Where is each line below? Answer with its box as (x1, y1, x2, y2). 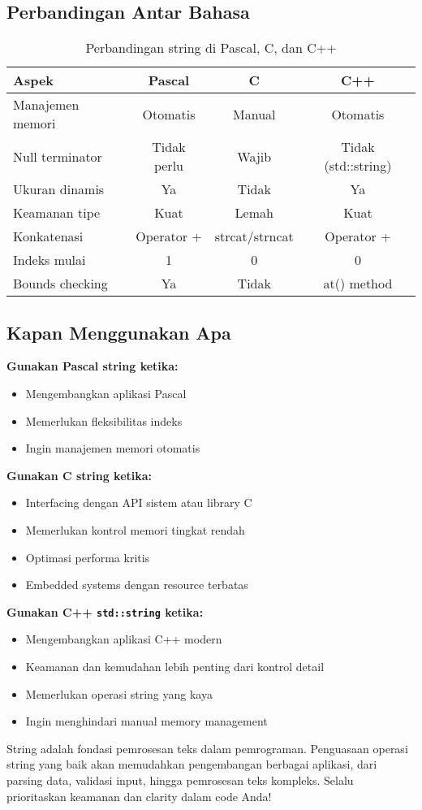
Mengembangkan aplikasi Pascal (25, 385, 187, 401)
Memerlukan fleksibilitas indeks (25, 412, 183, 429)
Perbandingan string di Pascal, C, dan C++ (85, 38, 337, 58)
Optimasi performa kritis (25, 548, 150, 565)
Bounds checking (13, 274, 108, 293)
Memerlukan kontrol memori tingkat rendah (25, 521, 245, 538)
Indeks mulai (13, 250, 86, 270)
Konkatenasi (13, 227, 84, 246)
